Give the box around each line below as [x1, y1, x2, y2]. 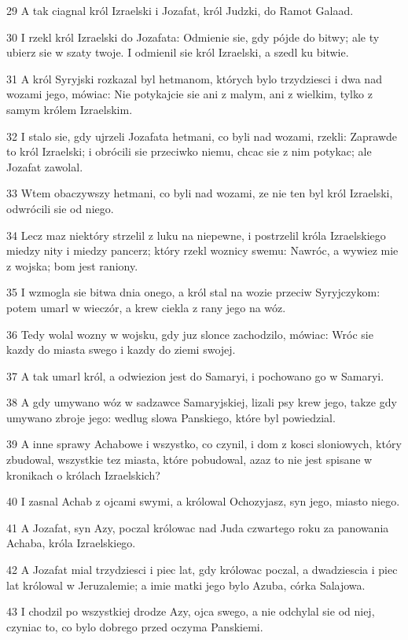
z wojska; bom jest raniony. [6, 257, 138, 274]
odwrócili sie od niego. [6, 200, 114, 216]
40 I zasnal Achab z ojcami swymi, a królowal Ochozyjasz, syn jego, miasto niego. [6, 493, 400, 509]
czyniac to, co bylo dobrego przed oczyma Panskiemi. [6, 618, 263, 634]
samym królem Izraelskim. [6, 101, 133, 117]
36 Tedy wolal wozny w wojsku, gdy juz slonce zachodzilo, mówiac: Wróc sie [6, 326, 373, 342]
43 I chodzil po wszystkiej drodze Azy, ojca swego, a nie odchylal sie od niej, [6, 603, 375, 620]
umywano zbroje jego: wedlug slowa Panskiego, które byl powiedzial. [6, 409, 336, 425]
